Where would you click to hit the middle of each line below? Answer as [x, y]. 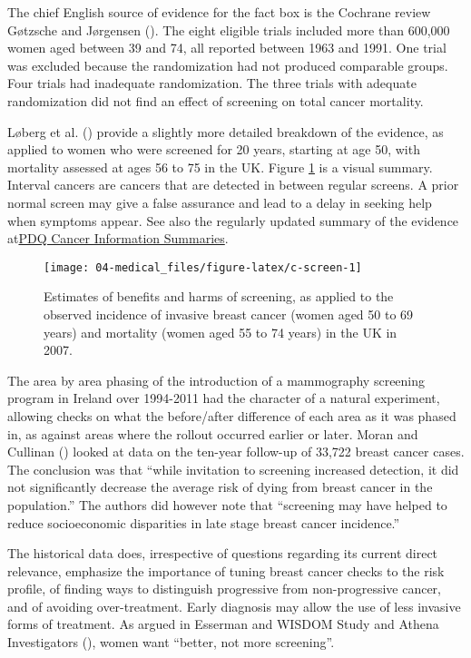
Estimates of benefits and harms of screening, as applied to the [219, 296]
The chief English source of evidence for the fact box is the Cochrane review [219, 12]
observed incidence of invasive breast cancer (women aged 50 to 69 [229, 314]
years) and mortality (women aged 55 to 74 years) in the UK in [221, 332]
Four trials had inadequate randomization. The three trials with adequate [212, 83]
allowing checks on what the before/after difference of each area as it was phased [232, 415]
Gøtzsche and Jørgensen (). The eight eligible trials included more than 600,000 [229, 29]
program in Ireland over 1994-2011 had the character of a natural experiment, [224, 398]
